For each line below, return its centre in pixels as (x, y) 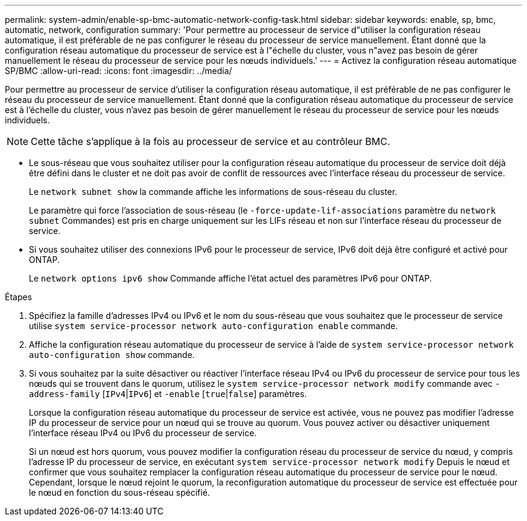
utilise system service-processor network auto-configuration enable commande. (214, 326)
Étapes (19, 297)
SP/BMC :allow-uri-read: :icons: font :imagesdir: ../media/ (119, 71)
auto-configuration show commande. (112, 355)
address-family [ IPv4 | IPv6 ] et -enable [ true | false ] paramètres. (168, 394)
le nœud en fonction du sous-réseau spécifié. (119, 492)
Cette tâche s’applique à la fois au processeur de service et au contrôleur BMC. (211, 141)
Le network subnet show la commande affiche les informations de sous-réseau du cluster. (213, 192)
